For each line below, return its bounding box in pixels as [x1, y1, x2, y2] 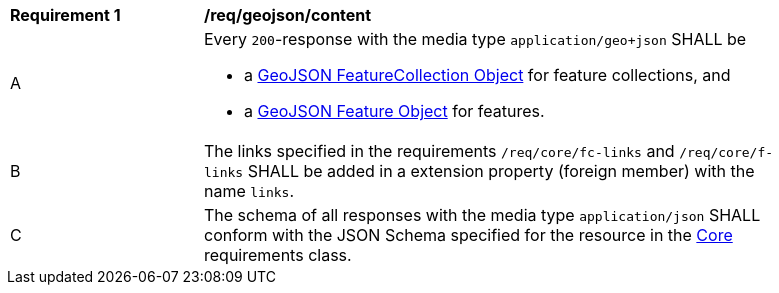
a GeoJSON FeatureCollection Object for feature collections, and [244, 65, 731, 85]
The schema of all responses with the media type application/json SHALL [204, 205, 761, 225]
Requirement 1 [10, 5, 121, 25]
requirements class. [204, 245, 352, 265]
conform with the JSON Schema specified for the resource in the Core [204, 225, 733, 245]
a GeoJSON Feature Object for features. [244, 101, 545, 121]
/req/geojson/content [204, 5, 372, 25]
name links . [204, 181, 295, 201]
